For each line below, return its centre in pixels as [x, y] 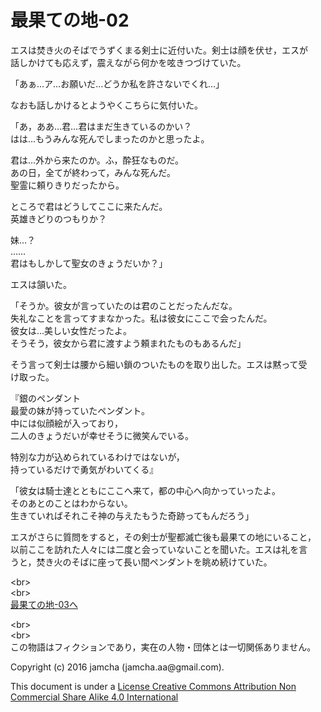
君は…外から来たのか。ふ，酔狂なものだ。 [97, 160]
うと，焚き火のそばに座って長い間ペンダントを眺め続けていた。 [141, 562]
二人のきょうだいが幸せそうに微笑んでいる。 [102, 435]
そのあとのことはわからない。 [71, 503]
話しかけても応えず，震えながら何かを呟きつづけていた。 [128, 62]
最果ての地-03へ [44, 604]
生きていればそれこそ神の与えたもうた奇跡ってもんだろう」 [132, 515]
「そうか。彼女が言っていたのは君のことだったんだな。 [124, 305]
